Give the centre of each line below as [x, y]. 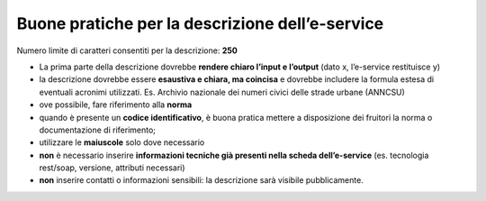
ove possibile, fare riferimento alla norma [116, 105]
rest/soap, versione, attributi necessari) [112, 168]
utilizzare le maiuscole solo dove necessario [122, 142]
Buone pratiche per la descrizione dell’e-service [200, 23]
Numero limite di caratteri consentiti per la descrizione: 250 [127, 50]
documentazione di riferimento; [98, 130]
